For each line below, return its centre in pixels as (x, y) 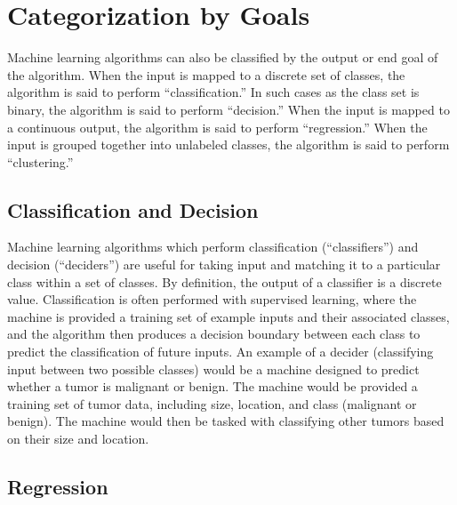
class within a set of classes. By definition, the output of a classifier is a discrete (224, 281)
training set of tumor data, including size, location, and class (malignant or (212, 403)
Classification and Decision (133, 209)
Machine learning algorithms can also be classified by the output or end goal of (223, 57)
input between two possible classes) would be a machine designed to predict (213, 369)
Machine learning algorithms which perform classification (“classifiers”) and (213, 247)
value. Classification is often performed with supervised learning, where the (212, 299)
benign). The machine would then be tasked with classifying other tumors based (226, 421)
